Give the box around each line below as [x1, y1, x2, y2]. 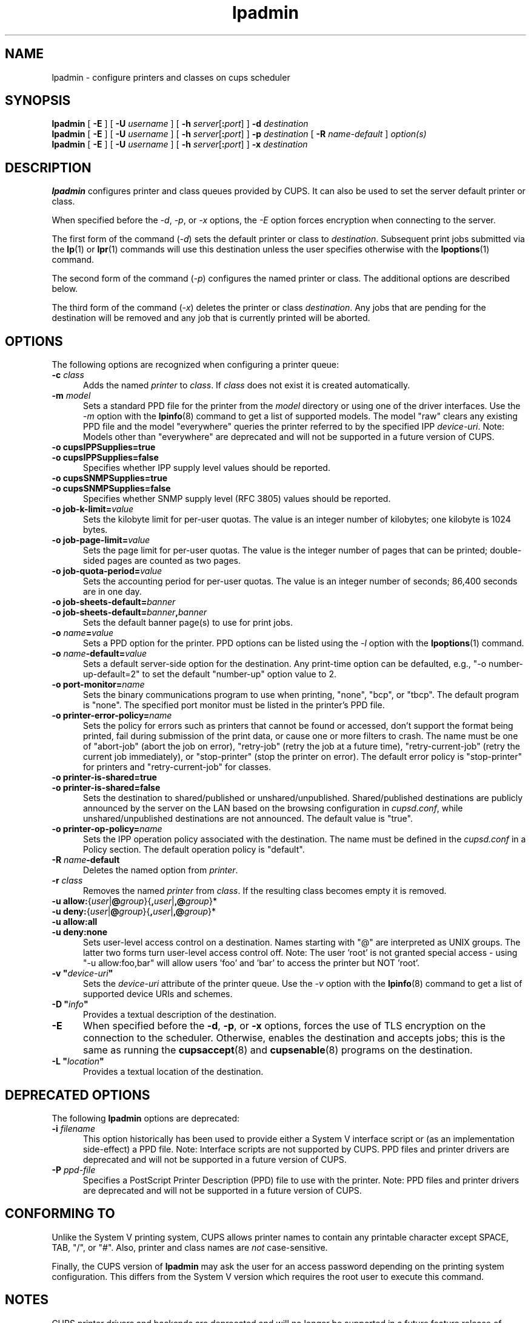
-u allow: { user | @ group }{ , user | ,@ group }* [52, 896, 217, 907]
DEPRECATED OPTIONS [5, 1087, 150, 1103]
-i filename [52, 1123, 95, 1134]
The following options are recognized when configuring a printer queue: [52, 359, 339, 370]
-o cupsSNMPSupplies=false [52, 483, 171, 494]
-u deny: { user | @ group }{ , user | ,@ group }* [52, 906, 216, 917]
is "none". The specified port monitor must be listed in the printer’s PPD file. [83, 700, 385, 711]
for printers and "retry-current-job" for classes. [83, 762, 271, 773]
